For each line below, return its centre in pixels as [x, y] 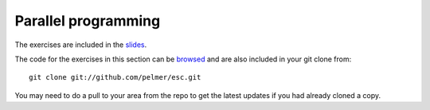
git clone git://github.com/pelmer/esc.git [115, 77]
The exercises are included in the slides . [81, 45]
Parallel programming [88, 21]
